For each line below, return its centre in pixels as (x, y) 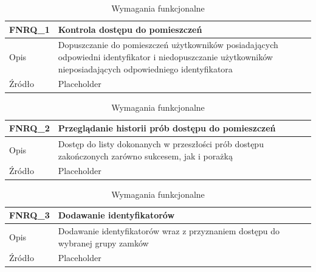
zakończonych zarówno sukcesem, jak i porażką (145, 155)
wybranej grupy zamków (103, 242)
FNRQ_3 (29, 215)
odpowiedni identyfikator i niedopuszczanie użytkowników (165, 57)
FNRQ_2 (29, 128)
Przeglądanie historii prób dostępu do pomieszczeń (167, 128)
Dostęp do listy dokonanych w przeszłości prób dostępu (161, 144)
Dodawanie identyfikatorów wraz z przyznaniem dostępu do (169, 230)
